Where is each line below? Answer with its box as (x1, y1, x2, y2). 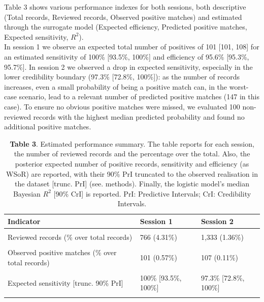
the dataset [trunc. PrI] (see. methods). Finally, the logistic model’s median (14, 178, 250, 189)
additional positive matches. (4, 121, 91, 132)
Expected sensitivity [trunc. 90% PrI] (8, 277, 123, 288)
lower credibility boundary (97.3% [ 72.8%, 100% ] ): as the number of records (4, 71, 240, 82)
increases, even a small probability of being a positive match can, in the (4, 81, 227, 92)
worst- (229, 81, 249, 92)
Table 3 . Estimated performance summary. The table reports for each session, (10, 138, 254, 149)
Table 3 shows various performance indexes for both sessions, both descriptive (4, 2, 246, 12)
